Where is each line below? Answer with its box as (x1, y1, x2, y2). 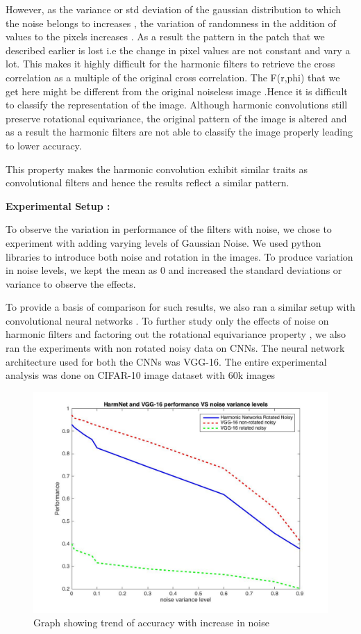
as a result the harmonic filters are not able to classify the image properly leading (6, 124, 353, 139)
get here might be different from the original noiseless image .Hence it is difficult (6, 83, 348, 98)
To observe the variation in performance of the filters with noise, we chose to (6, 222, 332, 236)
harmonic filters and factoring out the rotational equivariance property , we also (6, 327, 346, 341)
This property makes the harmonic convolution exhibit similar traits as (6, 161, 308, 176)
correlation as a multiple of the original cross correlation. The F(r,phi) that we (6, 70, 340, 84)
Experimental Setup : (6, 198, 110, 213)
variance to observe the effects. (6, 276, 136, 291)
